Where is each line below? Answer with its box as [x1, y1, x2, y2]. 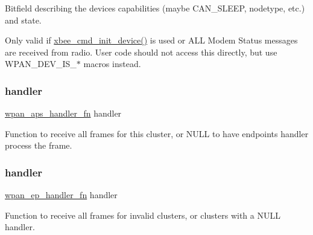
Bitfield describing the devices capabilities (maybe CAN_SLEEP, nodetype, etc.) [5, 2, 305, 14]
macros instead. [83, 57, 141, 70]
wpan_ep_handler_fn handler [5, 188, 118, 201]
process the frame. [5, 139, 72, 152]
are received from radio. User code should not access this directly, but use [5, 45, 277, 58]
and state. [5, 13, 42, 26]
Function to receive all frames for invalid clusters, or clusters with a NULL [5, 208, 280, 221]
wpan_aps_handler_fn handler [5, 107, 122, 120]
